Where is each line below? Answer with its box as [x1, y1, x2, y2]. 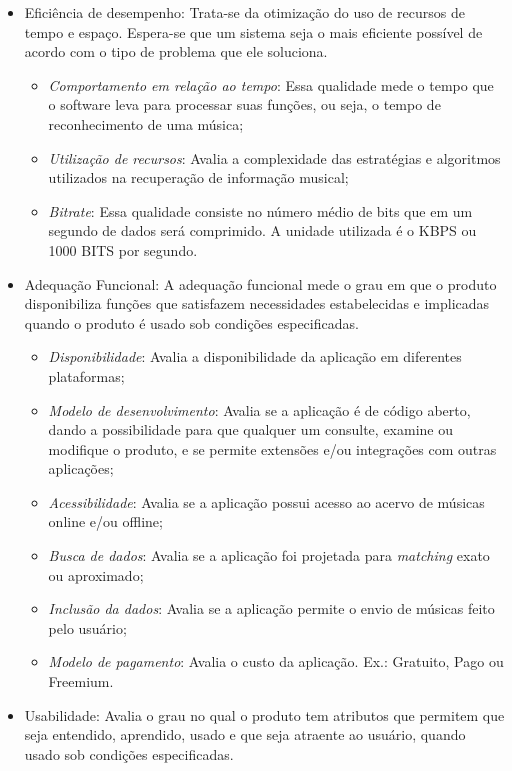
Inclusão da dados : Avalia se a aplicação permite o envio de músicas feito [48, 598, 495, 619]
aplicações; [48, 458, 114, 479]
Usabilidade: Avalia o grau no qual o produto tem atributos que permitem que [24, 704, 505, 725]
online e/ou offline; [48, 511, 163, 532]
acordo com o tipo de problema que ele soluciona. [24, 41, 328, 62]
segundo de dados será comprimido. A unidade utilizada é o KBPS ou [48, 220, 477, 241]
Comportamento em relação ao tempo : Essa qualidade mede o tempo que [48, 74, 494, 95]
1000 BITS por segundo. [48, 239, 198, 260]
